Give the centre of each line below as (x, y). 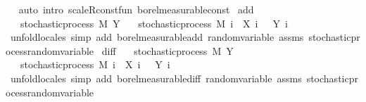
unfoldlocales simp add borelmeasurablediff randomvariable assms (156, 78)
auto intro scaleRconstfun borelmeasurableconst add (136, 9)
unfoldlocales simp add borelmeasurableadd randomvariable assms (157, 37)
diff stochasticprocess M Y (168, 50)
